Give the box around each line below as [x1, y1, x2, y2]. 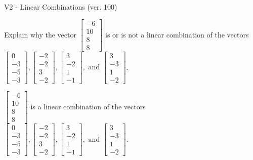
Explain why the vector [4, 29, 76, 39]
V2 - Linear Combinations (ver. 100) [4, 2, 117, 12]
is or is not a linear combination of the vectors [105, 29, 249, 39]
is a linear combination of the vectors [30, 101, 146, 111]
